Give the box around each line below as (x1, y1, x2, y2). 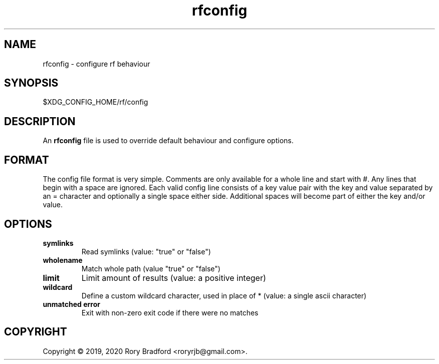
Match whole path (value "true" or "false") (81, 264, 221, 273)
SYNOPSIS (4, 77, 59, 90)
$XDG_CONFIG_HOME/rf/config (43, 98, 148, 107)
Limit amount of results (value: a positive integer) (81, 272, 266, 283)
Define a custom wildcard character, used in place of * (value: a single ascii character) (81, 291, 367, 300)
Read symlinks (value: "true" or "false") (81, 247, 211, 256)
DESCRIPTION (4, 115, 76, 128)
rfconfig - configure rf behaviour (43, 59, 150, 68)
